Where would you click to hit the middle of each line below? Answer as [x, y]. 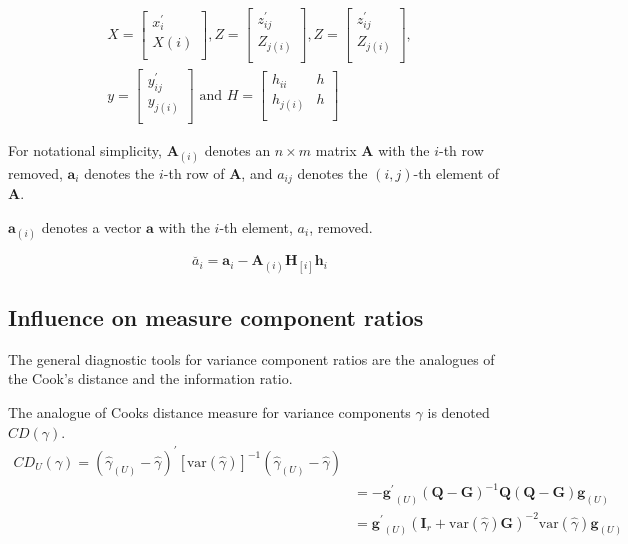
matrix [336, 149]
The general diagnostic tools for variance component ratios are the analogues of [251, 358]
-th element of [456, 172]
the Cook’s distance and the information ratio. [150, 378]
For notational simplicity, [85, 149]
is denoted [458, 411]
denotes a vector [91, 226]
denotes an [237, 149]
